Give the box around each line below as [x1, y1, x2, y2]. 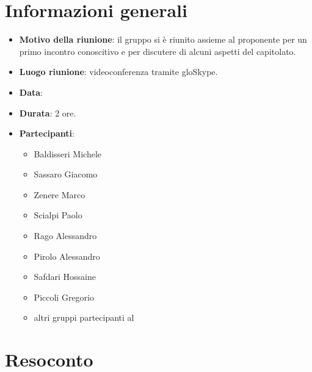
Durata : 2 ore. [19, 106, 76, 119]
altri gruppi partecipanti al [34, 311, 134, 324]
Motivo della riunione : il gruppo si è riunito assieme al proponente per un [19, 33, 307, 46]
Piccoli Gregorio [34, 290, 94, 303]
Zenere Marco [34, 188, 85, 201]
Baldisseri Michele [34, 147, 102, 160]
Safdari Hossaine [34, 270, 96, 283]
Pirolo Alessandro [34, 249, 100, 262]
